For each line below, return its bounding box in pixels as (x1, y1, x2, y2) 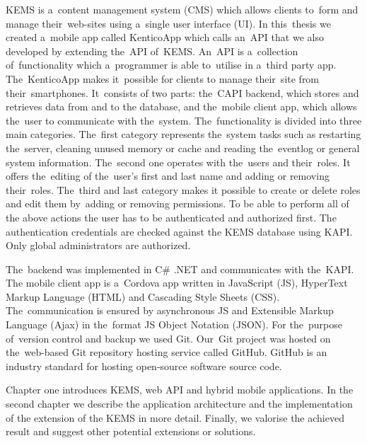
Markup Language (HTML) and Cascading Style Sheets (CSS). (6, 289, 280, 304)
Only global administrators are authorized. (6, 238, 191, 253)
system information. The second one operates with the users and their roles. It (6, 154, 351, 169)
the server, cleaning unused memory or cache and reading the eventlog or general (6, 140, 360, 155)
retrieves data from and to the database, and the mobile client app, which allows (6, 99, 357, 114)
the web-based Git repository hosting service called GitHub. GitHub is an (6, 345, 327, 359)
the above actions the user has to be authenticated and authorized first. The (6, 209, 337, 224)
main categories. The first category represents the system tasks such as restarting (6, 127, 361, 142)
